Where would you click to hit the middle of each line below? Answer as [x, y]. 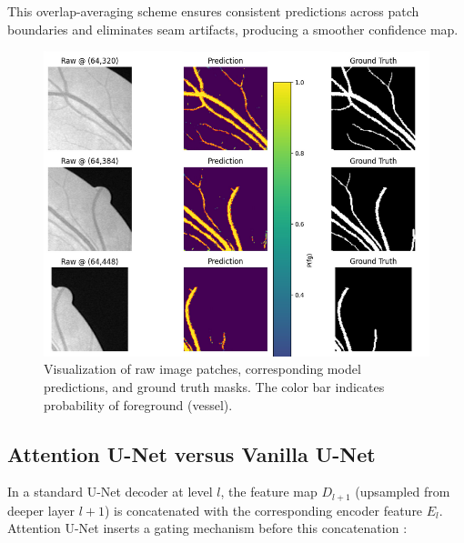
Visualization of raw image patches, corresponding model [202, 369]
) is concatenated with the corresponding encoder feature [263, 510]
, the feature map [269, 492]
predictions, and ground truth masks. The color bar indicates [214, 386]
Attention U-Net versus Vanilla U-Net [192, 453]
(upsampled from [403, 492]
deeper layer [41, 510]
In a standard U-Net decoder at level [110, 492]
